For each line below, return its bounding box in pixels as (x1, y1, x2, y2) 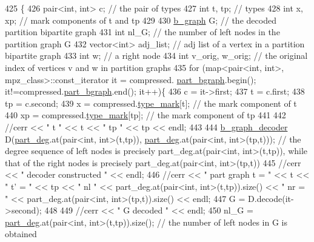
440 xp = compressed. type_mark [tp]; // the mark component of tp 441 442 (5, 109, 286, 121)
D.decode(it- (248, 192, 294, 204)
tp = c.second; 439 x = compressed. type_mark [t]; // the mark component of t (5, 96, 297, 109)
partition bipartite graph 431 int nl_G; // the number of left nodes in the (5, 25, 280, 38)
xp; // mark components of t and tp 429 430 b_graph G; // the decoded (5, 13, 276, 26)
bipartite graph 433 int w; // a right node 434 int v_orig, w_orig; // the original (5, 49, 308, 62)
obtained (5, 227, 37, 240)
